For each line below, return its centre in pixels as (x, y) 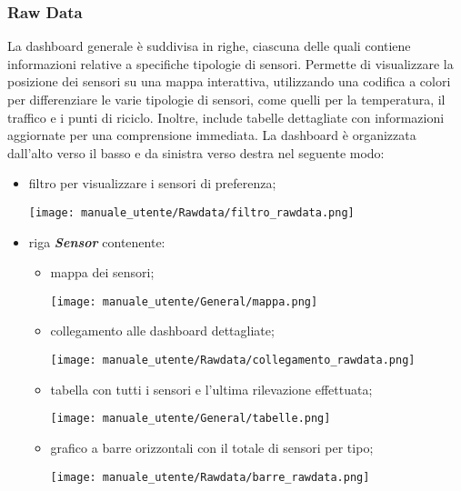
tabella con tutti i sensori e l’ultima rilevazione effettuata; (211, 389)
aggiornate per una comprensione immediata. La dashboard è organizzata (212, 135)
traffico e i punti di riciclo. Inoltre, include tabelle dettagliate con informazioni (226, 117)
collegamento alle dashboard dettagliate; (162, 331)
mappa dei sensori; (102, 272)
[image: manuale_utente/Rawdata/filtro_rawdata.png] (191, 212)
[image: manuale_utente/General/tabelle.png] (190, 419)
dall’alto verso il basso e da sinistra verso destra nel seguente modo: (196, 152)
